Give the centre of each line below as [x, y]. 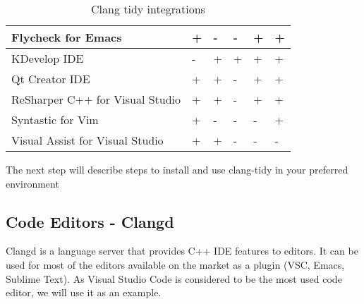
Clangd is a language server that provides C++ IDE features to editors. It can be [182, 251]
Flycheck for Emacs [67, 37]
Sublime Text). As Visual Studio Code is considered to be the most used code [174, 278]
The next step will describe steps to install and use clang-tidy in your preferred [177, 169]
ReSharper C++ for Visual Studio [96, 99]
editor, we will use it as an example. [84, 292]
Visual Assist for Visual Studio [87, 140]
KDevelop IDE [48, 58]
